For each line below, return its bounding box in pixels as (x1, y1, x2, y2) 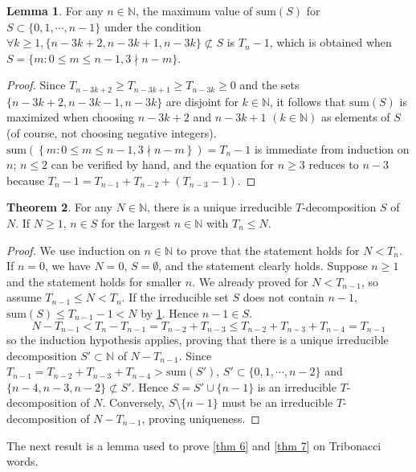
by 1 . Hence (141, 304, 199, 321)
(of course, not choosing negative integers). (6, 125, 217, 142)
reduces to (308, 156, 359, 173)
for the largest (101, 214, 171, 231)
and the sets (239, 76, 300, 93)
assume (6, 289, 42, 306)
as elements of (320, 109, 390, 125)
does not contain (243, 289, 324, 306)
